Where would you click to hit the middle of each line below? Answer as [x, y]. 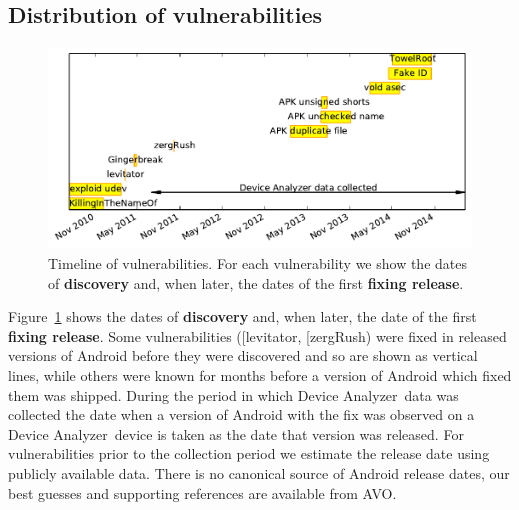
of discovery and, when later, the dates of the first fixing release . [256, 282]
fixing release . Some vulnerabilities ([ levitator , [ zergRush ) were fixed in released [257, 335]
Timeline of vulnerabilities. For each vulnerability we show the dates [257, 263]
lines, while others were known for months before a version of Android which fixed [260, 374]
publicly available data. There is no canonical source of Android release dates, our [259, 472]
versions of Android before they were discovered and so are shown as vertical [243, 355]
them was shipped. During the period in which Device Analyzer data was [233, 394]
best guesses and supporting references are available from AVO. [202, 492]
